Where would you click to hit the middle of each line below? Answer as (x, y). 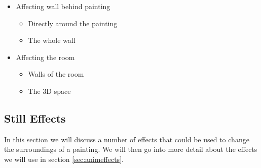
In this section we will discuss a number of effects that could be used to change (127, 139)
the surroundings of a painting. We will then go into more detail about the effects (131, 149)
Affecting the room (45, 57)
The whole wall (52, 40)
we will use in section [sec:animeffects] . (64, 159)
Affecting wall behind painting (63, 6)
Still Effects (35, 118)
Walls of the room (56, 74)
